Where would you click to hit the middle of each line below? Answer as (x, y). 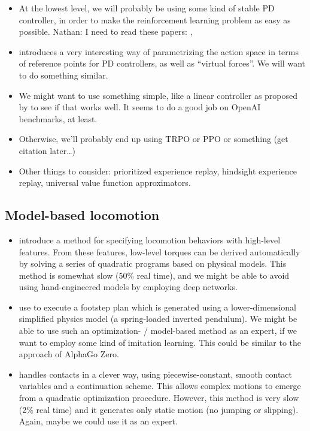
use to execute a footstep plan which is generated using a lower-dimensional (158, 307)
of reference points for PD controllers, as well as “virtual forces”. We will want (162, 63)
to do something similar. (63, 75)
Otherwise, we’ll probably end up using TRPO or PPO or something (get (154, 139)
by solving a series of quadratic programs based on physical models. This (153, 263)
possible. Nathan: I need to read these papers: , (106, 31)
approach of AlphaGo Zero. (69, 354)
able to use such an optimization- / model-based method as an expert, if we (158, 331)
